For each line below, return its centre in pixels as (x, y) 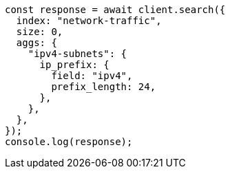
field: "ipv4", (92, 76)
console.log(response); (69, 142)
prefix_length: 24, (104, 87)
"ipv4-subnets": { (77, 54)
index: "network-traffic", (89, 21)
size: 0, (40, 32)
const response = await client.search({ (115, 10)
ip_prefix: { (74, 65)
